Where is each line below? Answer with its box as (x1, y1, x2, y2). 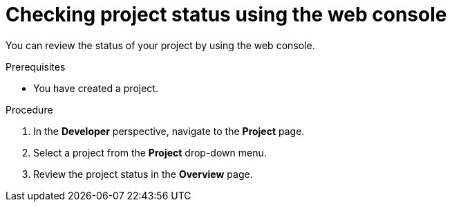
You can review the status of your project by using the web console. (6, 39, 315, 51)
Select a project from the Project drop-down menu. (33, 146, 267, 159)
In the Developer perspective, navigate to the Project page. (33, 125, 305, 137)
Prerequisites (6, 60, 66, 73)
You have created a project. (33, 82, 158, 94)
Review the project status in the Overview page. (33, 168, 253, 180)
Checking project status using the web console (6, 3, 447, 26)
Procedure (6, 103, 53, 116)
